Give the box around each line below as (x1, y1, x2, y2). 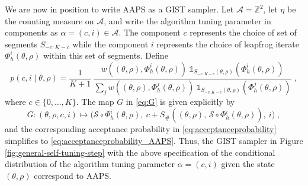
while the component (72, 37, 149, 50)
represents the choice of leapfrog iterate (156, 37, 299, 50)
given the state (221, 158, 275, 170)
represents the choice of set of (190, 26, 297, 39)
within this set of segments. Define (43, 49, 168, 62)
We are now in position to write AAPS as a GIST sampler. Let (5, 3, 234, 15)
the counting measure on (5, 14, 94, 27)
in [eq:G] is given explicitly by (126, 95, 235, 107)
